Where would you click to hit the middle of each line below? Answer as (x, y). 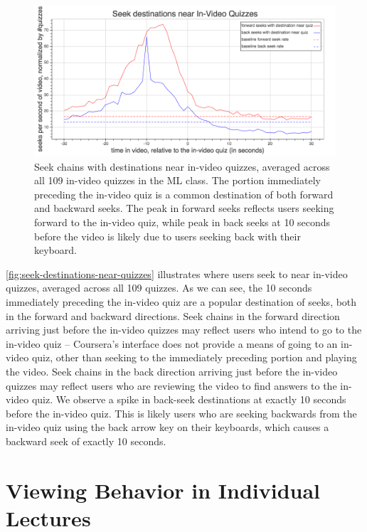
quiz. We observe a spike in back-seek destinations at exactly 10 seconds (189, 399)
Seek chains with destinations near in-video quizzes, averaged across (182, 166)
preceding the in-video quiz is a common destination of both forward (184, 194)
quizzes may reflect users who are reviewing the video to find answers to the (171, 385)
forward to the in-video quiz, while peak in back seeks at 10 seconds (182, 222)
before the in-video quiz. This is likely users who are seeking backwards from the (181, 413)
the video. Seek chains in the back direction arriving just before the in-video (172, 371)
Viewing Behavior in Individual (163, 490)
